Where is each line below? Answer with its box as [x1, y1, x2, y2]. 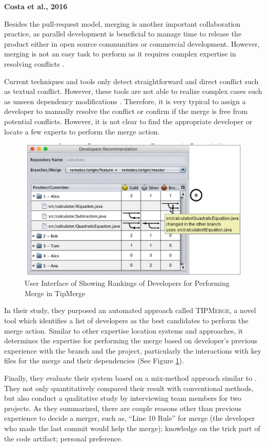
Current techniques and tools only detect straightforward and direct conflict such [4, 75, 259, 86]
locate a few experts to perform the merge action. [4, 126, 160, 137]
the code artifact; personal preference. [4, 433, 123, 443]
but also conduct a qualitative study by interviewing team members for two [4, 393, 241, 403]
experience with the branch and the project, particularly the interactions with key [4, 345, 262, 356]
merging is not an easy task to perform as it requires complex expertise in [4, 48, 236, 59]
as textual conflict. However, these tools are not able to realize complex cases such [4, 86, 262, 96]
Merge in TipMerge [25, 287, 86, 298]
